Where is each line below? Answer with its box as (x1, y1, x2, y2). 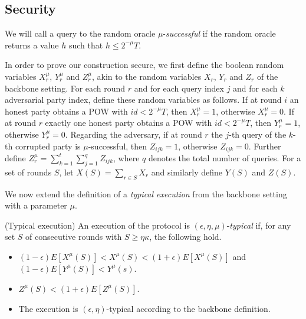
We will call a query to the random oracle (5, 27, 156, 40)
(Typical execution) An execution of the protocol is (5, 219, 190, 231)
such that (68, 38, 103, 51)
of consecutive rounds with (25, 230, 122, 243)
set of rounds (5, 165, 52, 178)
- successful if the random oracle (163, 27, 276, 40)
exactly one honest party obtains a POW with (45, 116, 212, 129)
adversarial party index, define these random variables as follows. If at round (5, 93, 282, 106)
